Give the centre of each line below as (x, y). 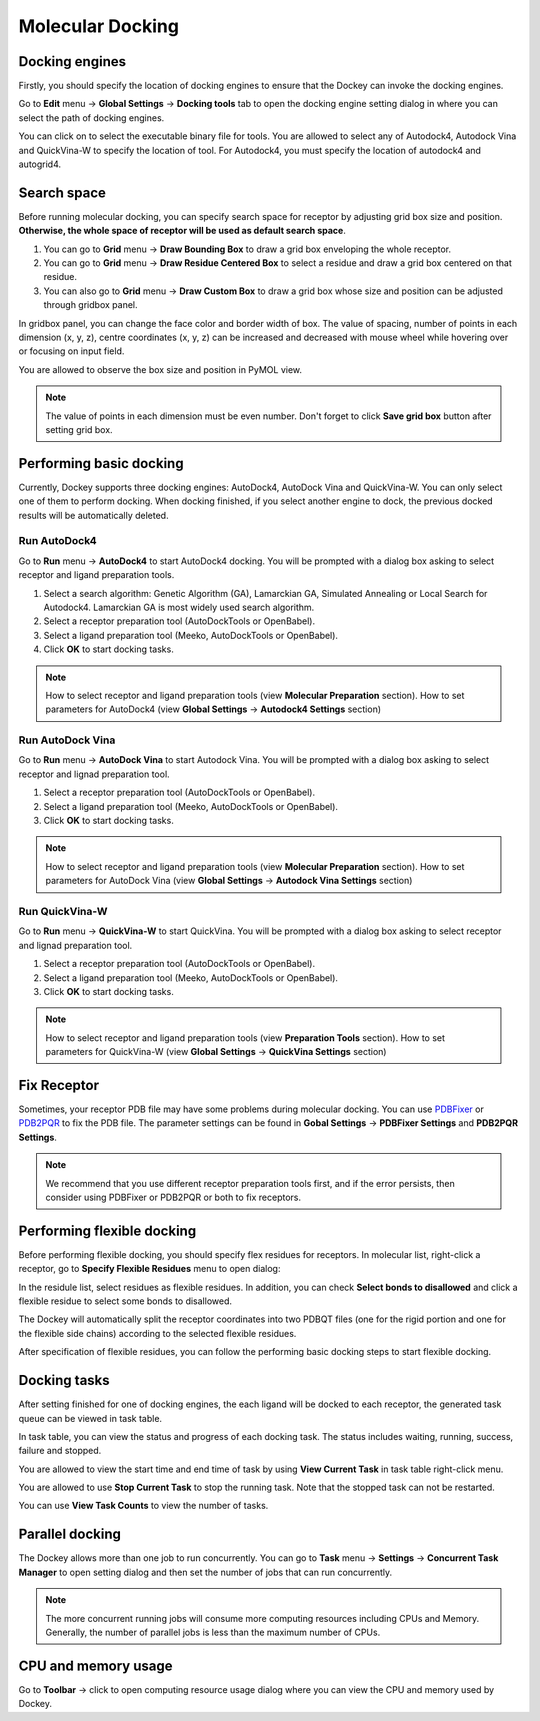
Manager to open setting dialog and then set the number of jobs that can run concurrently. (205, 1572)
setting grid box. (79, 429)
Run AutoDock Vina (67, 740)
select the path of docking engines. (91, 117)
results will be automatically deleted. (93, 515)
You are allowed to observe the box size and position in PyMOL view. (160, 369)
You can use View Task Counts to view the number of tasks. (143, 1506)
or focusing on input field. (71, 351)
